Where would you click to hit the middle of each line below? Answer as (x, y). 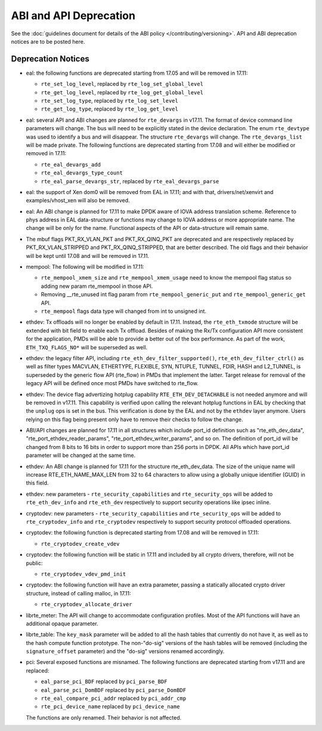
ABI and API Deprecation (73, 16)
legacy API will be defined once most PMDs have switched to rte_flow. (112, 383)
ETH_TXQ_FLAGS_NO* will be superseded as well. (87, 347)
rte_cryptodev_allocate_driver (86, 604)
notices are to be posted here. (48, 41)
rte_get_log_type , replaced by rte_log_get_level (109, 109)
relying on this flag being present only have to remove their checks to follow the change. (134, 419)
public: (34, 563)
